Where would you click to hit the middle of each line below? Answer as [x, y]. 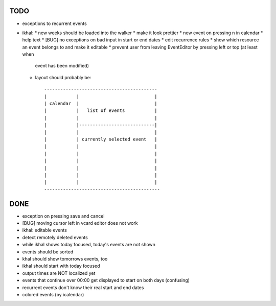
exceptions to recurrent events [54, 23]
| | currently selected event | [101, 139]
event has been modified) [62, 66]
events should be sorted [48, 252]
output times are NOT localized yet [59, 273]
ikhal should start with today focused [61, 266]
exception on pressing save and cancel [63, 216]
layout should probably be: [63, 77]
